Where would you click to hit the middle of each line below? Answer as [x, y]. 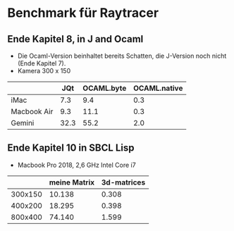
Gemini [23, 123]
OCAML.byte [105, 88]
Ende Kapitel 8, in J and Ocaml [75, 39]
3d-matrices [123, 182]
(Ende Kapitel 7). [42, 63]
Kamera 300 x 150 [44, 71]
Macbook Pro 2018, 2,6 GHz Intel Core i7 [76, 165]
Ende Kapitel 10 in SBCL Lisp [71, 148]
